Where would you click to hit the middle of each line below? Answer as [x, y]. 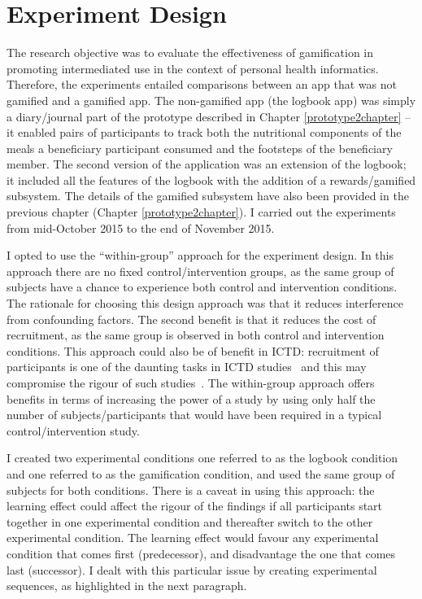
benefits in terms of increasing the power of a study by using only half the [191, 398]
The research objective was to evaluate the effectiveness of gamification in [190, 52]
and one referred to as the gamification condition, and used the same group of [201, 473]
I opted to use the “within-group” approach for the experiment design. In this [200, 255]
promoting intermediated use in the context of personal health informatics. [193, 68]
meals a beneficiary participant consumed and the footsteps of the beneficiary [200, 148]
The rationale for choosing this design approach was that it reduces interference [205, 303]
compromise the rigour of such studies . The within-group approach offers [191, 383]
